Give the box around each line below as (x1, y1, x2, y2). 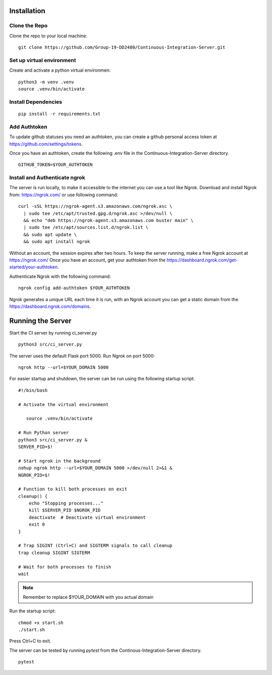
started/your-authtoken (9, 264, 58, 270)
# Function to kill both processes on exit (18, 486, 127, 492)
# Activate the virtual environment (18, 402, 109, 407)
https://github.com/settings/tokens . (9, 141, 83, 147)
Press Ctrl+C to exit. (9, 638, 51, 644)
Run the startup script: (9, 608, 56, 614)
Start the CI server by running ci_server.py (9, 329, 97, 335)
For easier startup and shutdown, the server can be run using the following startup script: (9, 376, 195, 382)
